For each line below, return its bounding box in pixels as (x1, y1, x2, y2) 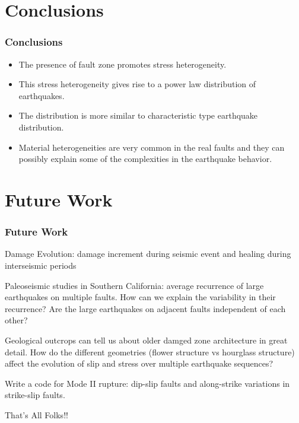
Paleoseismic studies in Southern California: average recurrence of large (5, 279, 264, 291)
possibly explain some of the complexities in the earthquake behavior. (18, 152, 272, 165)
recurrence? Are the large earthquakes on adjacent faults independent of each (5, 302, 286, 314)
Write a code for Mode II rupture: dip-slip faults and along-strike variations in (5, 377, 290, 389)
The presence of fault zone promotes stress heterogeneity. (18, 58, 227, 70)
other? (5, 314, 28, 326)
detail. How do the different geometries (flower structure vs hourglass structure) (5, 345, 295, 358)
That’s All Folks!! (5, 408, 68, 421)
